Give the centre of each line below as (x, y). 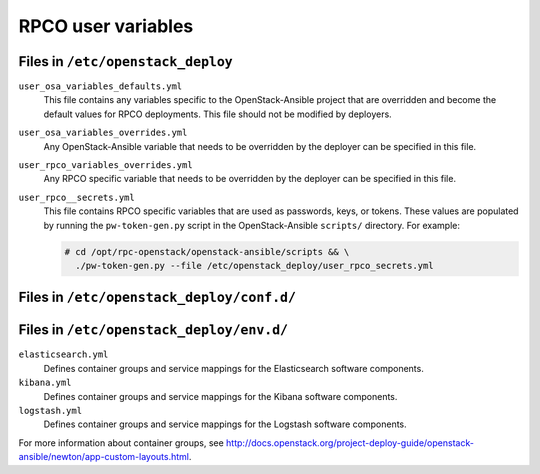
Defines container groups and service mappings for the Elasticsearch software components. (233, 368)
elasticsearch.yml (63, 354)
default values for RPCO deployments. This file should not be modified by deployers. (217, 114)
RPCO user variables (106, 26)
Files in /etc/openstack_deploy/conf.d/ (157, 297)
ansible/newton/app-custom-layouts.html (104, 457)
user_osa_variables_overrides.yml (103, 133)
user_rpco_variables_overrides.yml (106, 165)
